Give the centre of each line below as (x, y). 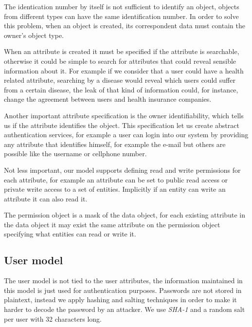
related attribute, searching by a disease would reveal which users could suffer (120, 80)
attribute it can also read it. (46, 198)
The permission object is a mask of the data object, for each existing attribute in (125, 215)
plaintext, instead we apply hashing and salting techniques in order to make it (120, 300)
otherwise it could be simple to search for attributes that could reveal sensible (120, 61)
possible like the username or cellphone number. (75, 154)
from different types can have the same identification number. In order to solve (121, 16)
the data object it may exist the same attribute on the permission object (112, 224)
